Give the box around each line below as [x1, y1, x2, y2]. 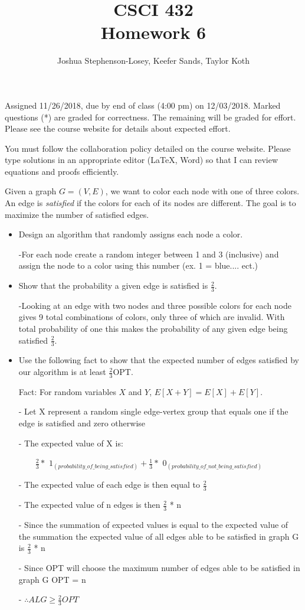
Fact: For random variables [18, 385, 116, 397]
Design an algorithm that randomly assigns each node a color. [18, 228, 243, 240]
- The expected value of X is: [18, 436, 123, 449]
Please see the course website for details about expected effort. [5, 122, 231, 135]
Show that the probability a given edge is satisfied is [18, 279, 208, 292]
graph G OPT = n [18, 573, 86, 585]
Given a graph [5, 185, 57, 197]
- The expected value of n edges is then [18, 498, 160, 511]
